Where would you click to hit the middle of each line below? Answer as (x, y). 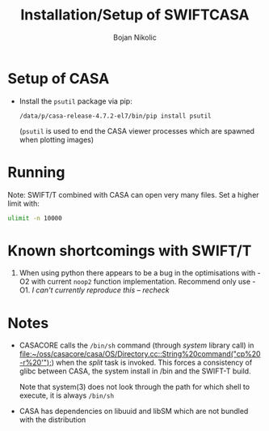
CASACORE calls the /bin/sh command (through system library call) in (137, 345)
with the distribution (53, 420)
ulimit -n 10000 (35, 218)
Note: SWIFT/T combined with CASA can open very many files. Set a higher (133, 194)
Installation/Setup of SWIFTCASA (135, 15)
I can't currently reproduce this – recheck (101, 290)
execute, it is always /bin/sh (67, 395)
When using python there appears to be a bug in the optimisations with (137, 273)
